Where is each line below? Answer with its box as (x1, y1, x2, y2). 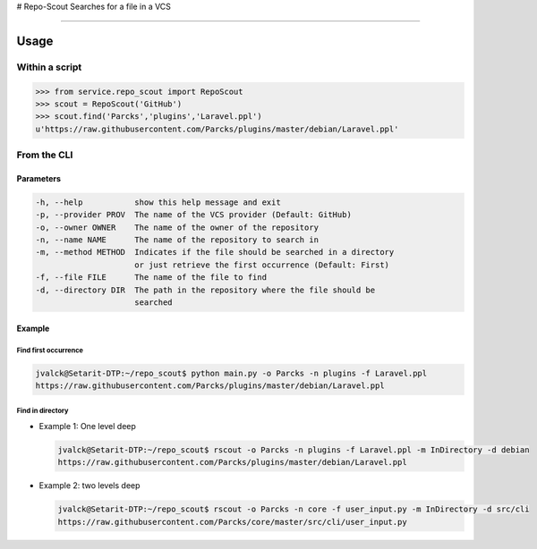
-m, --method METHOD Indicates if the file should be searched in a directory (35, 247, 395, 258)
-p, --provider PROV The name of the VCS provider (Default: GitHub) (35, 210, 353, 220)
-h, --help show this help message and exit (35, 197, 281, 207)
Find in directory (16, 407, 69, 416)
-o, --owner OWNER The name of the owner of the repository (35, 222, 320, 232)
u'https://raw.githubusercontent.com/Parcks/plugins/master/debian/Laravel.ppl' (35, 123, 399, 134)
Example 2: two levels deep (38, 480, 141, 491)
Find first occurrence (16, 346, 84, 355)
